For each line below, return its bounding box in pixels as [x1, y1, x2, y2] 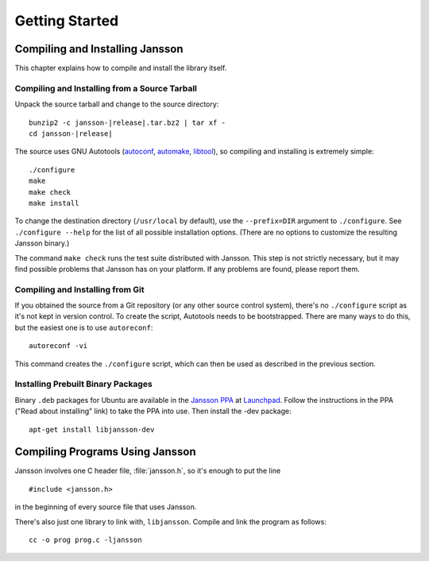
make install [29, 199, 79, 207]
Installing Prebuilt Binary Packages [14, 378, 153, 389]
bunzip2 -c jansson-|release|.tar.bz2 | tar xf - [29, 118, 226, 127]
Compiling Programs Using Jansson [14, 445, 196, 458]
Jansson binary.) [14, 238, 70, 248]
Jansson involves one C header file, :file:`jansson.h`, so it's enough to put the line [14, 466, 281, 476]
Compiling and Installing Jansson [14, 42, 184, 56]
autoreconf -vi [29, 342, 88, 350]
